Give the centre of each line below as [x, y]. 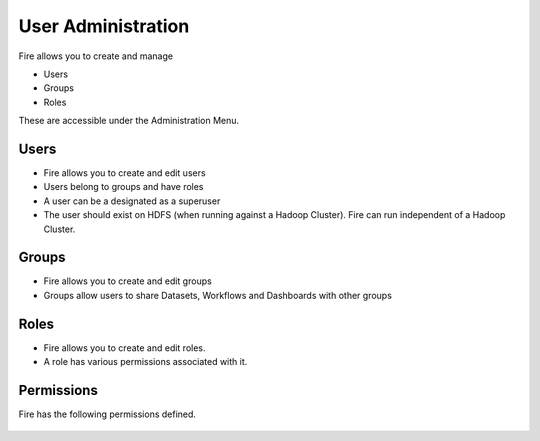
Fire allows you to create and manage [96, 56]
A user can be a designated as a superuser [132, 201]
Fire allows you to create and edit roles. [124, 347]
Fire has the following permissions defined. [107, 414]
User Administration [104, 26]
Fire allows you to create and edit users [124, 173]
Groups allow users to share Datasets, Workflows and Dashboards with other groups [217, 295]
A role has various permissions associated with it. [145, 362]
